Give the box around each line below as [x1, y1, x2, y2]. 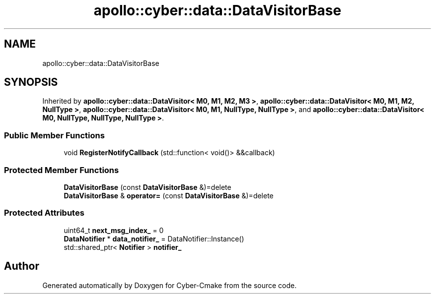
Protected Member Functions [4, 165, 119, 175]
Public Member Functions [4, 130, 105, 140]
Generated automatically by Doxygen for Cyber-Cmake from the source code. [42, 281, 297, 290]
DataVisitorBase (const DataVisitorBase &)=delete [64, 182, 231, 191]
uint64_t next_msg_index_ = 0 [64, 226, 164, 235]
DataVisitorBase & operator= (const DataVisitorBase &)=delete [64, 191, 274, 200]
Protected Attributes [4, 208, 84, 218]
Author [4, 260, 39, 273]
